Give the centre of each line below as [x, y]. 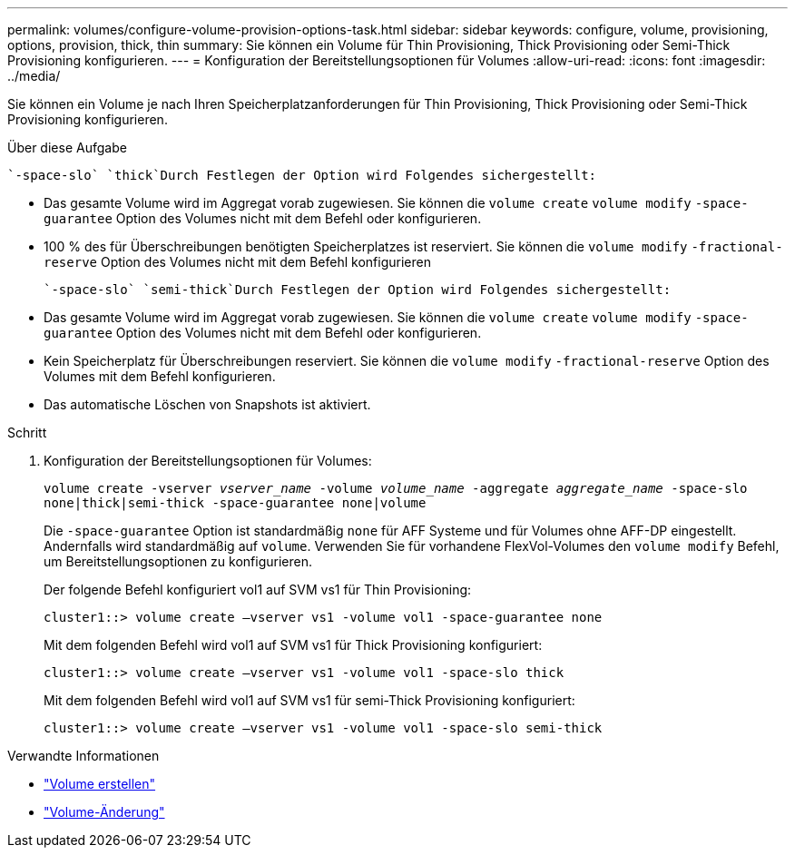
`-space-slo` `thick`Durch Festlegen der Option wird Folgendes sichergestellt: [302, 175]
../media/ [34, 76]
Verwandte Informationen [83, 756]
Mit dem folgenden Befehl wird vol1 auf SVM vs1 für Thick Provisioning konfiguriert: [293, 645]
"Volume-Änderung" [104, 812]
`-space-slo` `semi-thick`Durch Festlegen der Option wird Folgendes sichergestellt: [358, 290]
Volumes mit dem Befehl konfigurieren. [160, 376]
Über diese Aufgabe [67, 147]
